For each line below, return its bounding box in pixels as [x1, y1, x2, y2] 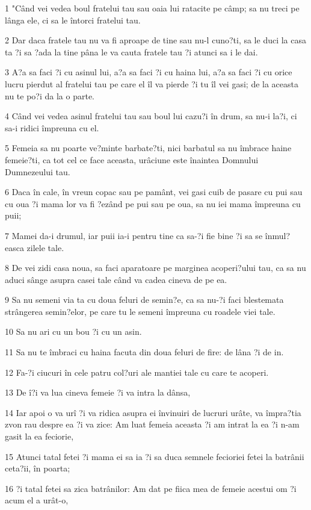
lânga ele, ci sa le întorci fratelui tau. [5, 13, 141, 26]
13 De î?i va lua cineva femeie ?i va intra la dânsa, [5, 386, 191, 399]
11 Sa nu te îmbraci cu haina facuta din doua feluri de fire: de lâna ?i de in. [5, 346, 284, 358]
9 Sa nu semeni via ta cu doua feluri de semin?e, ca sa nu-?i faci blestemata [5, 293, 284, 306]
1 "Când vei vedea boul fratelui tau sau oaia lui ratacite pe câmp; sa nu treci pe [5, 2, 300, 14]
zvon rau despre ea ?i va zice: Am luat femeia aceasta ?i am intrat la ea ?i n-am [5, 418, 300, 431]
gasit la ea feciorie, [5, 430, 74, 443]
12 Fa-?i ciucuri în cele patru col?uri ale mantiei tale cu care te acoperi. [5, 365, 269, 378]
